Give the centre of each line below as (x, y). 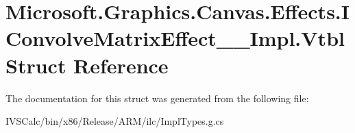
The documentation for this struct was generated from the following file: (157, 98)
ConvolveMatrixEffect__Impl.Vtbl (175, 38)
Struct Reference (87, 65)
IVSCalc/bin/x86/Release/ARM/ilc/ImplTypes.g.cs (115, 121)
